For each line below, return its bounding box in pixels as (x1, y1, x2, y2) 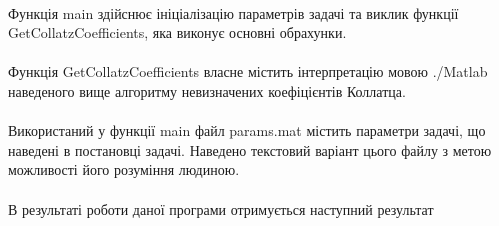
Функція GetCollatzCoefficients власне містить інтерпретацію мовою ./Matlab (8, 61, 488, 82)
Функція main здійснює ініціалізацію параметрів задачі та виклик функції (8, 2, 459, 23)
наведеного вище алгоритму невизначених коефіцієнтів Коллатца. (8, 80, 406, 101)
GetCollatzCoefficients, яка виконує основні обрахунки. (8, 22, 347, 43)
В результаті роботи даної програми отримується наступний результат (8, 198, 434, 219)
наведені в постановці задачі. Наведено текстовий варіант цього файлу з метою (8, 139, 492, 160)
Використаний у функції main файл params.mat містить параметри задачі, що (8, 120, 486, 141)
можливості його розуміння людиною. (8, 159, 240, 180)
